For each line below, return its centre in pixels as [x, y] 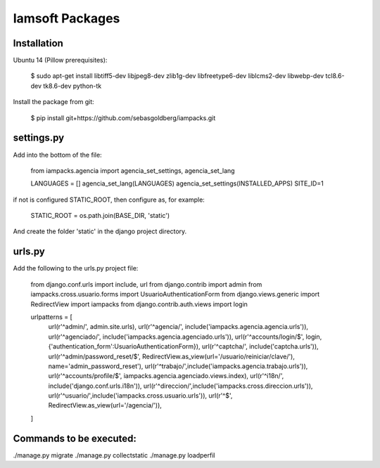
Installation [38, 43]
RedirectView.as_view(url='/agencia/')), [105, 405]
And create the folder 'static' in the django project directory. [100, 231]
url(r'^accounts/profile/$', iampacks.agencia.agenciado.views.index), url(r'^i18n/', [166, 376]
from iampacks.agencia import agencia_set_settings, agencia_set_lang [133, 170]
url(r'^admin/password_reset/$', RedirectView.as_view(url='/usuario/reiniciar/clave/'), [172, 356]
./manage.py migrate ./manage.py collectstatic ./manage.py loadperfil [114, 455]
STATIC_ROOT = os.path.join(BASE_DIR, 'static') [100, 216]
